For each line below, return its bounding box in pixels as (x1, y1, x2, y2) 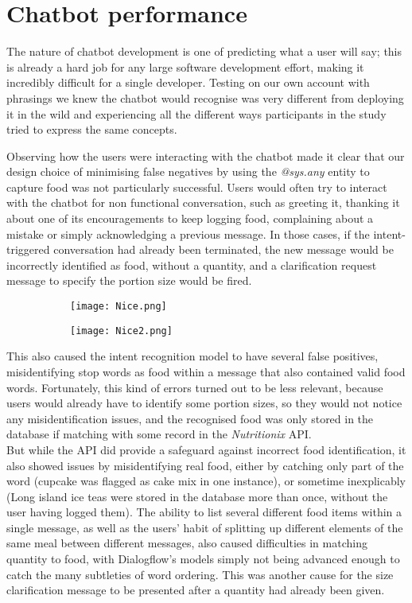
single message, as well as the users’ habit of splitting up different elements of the (6, 519, 403, 535)
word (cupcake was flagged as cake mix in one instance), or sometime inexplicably (6, 473, 406, 489)
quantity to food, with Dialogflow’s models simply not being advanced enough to (6, 550, 400, 567)
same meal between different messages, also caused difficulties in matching (6, 535, 367, 551)
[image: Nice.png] (70, 301, 167, 313)
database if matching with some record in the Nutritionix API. (6, 426, 312, 442)
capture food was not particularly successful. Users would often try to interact (6, 178, 387, 195)
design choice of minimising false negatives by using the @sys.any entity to (6, 163, 370, 180)
